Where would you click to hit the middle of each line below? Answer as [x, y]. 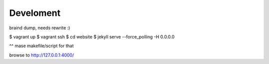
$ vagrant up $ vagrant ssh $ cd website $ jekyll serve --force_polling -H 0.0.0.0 [92, 37]
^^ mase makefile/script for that [42, 46]
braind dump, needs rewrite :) [40, 28]
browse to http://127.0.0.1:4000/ [42, 55]
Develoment [35, 13]
